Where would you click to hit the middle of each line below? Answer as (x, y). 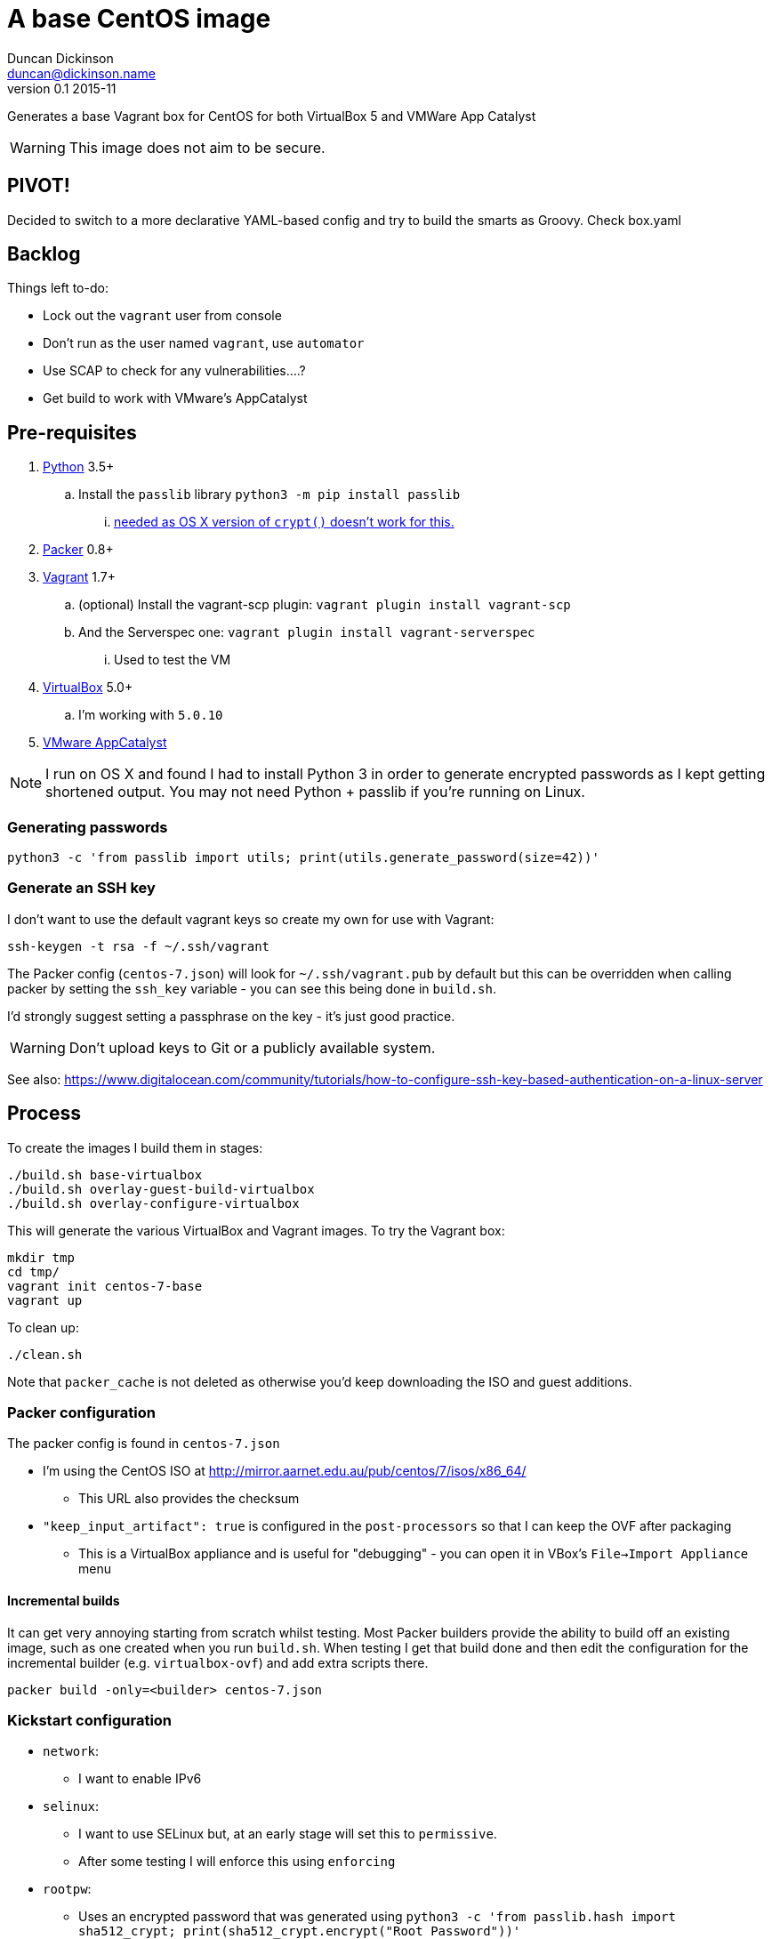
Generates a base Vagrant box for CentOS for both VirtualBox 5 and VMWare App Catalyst (272, 116)
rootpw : (67, 1889)
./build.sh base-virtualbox (105, 1175)
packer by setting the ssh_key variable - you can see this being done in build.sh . (252, 988)
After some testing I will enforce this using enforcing (237, 1862)
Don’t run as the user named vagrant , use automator (204, 343)
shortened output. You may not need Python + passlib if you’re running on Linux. (315, 792)
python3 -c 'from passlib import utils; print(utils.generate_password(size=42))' (303, 858)
